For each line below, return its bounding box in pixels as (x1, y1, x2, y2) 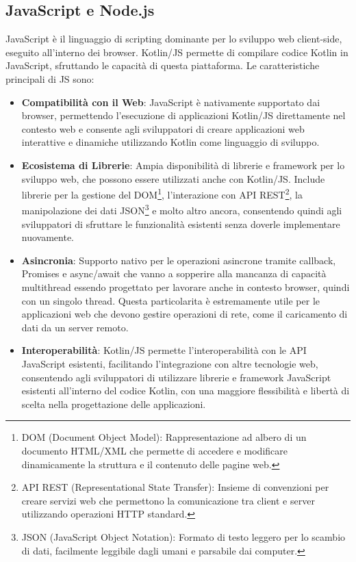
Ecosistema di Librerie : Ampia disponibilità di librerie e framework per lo (21, 157, 345, 172)
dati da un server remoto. (21, 320, 129, 334)
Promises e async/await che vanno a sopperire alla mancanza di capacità (21, 266, 327, 281)
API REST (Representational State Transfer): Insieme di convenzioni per (21, 480, 329, 494)
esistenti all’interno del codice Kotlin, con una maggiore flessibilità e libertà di (21, 383, 350, 398)
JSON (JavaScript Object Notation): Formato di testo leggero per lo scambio (21, 529, 346, 544)
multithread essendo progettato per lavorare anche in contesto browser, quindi (21, 280, 350, 294)
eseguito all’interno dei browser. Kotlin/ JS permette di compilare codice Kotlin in (5, 44, 348, 59)
